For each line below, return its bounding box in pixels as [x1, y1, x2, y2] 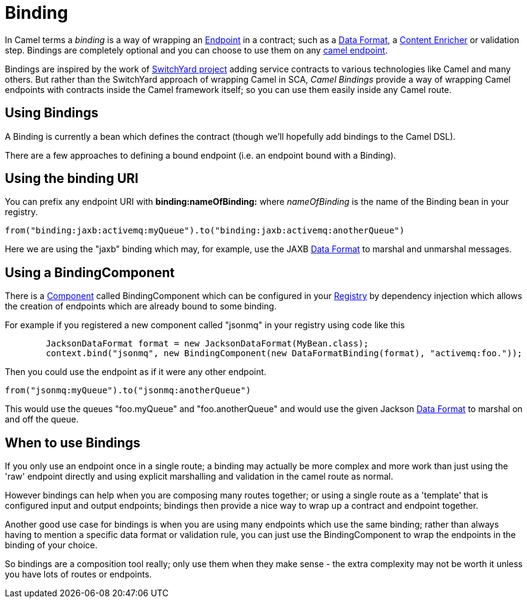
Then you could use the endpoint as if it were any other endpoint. [5, 367, 267, 377]
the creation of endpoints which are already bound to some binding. [5, 301, 277, 312]
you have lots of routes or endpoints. [5, 569, 152, 580]
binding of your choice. [5, 540, 98, 551]
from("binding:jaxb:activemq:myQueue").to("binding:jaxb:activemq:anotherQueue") [5, 226, 405, 236]
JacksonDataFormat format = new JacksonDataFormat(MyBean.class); [46, 339, 369, 349]
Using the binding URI [5, 171, 139, 187]
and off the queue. [5, 414, 79, 425]
